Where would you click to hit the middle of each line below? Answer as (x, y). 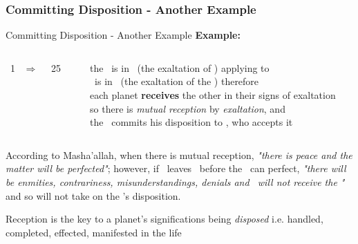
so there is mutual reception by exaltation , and (188, 108)
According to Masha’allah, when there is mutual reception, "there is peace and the (179, 154)
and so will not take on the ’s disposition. (93, 195)
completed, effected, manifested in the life (94, 232)
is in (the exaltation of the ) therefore (177, 81)
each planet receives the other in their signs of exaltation (213, 95)
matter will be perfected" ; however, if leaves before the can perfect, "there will (176, 168)
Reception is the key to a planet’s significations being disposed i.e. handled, (164, 219)
